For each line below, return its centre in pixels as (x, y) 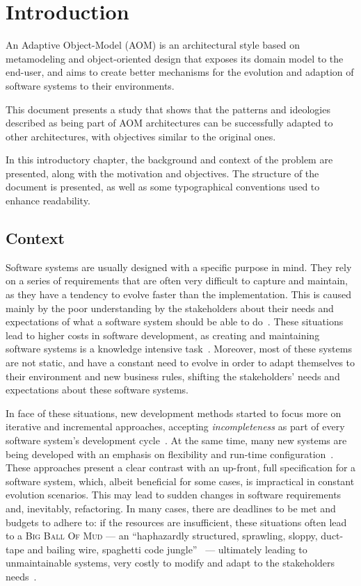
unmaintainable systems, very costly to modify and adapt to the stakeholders (170, 563)
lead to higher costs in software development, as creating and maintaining (163, 335)
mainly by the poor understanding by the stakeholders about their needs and (170, 308)
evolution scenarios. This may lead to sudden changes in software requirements (174, 495)
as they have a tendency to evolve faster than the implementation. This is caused (178, 294)
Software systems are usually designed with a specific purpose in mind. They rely (179, 267)
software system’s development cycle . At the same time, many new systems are (176, 440)
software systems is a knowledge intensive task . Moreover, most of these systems (179, 349)
